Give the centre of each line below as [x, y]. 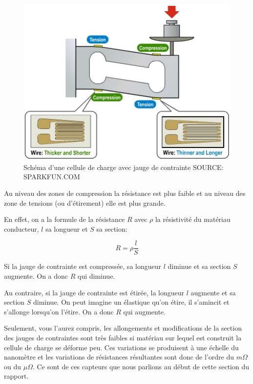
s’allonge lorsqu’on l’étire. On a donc [59, 311]
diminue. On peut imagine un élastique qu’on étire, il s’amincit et [131, 302]
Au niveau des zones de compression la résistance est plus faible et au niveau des [125, 193]
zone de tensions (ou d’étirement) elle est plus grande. [85, 203]
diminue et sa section [199, 266]
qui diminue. [96, 276]
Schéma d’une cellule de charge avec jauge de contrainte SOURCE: [124, 167]
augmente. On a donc [36, 276]
